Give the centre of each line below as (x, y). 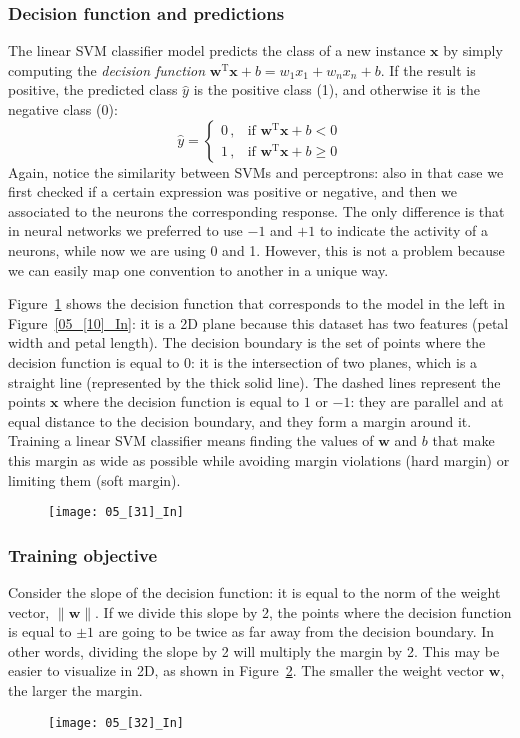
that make (463, 440)
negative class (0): (63, 109)
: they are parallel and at (427, 401)
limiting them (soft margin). (94, 479)
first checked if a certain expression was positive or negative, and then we (232, 191)
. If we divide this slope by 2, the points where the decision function (303, 611)
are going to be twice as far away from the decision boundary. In (296, 631)
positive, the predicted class (93, 89)
